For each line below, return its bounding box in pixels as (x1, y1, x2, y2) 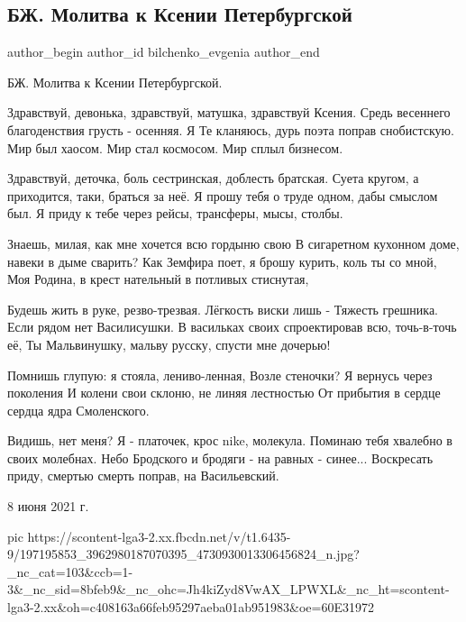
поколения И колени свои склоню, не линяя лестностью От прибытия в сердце (7, 383, 441, 402)
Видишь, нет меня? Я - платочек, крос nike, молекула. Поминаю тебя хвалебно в (7, 431, 452, 450)
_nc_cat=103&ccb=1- (7, 562, 133, 581)
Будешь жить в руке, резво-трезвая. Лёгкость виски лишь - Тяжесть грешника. (7, 299, 439, 318)
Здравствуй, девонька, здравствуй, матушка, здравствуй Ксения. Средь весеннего (7, 103, 451, 122)
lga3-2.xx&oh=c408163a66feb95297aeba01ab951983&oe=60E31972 (7, 598, 375, 617)
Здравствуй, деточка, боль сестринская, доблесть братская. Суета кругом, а (7, 169, 419, 188)
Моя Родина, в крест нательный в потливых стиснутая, (7, 270, 309, 288)
